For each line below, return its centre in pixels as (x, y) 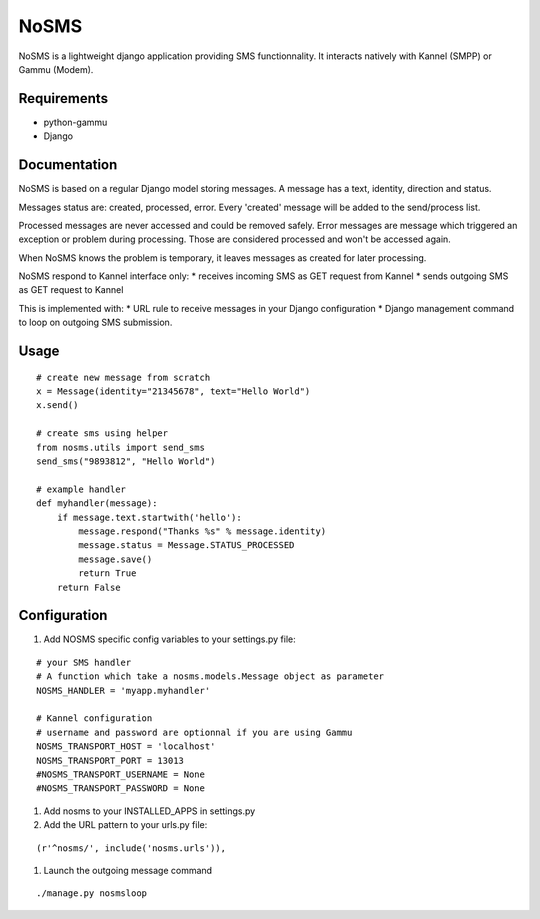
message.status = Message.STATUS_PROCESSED (186, 545)
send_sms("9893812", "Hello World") (126, 461)
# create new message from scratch (123, 377)
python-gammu (75, 122)
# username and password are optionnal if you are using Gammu (194, 732)
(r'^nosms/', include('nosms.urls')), (131, 848)
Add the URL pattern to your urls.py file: (125, 825)
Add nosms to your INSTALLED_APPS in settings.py (149, 811)
